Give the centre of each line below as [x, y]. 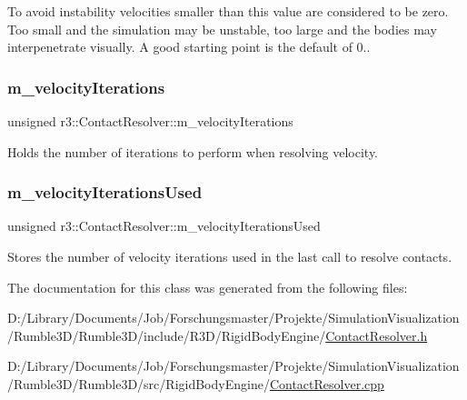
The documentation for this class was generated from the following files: [208, 287]
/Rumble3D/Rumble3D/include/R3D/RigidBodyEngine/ [167, 335]
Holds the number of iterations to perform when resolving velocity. [193, 151]
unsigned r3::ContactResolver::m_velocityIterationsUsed [164, 226]
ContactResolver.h [377, 335]
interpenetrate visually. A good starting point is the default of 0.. [189, 47]
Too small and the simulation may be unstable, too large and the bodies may [222, 29]
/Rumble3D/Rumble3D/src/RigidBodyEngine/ [139, 383]
